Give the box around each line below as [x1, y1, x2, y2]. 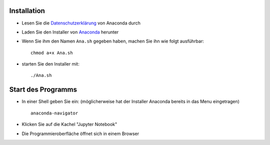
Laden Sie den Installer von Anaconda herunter [21, 29, 119, 35]
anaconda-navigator [30, 110, 78, 116]
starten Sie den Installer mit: [21, 61, 79, 67]
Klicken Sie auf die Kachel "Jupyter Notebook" [21, 121, 117, 127]
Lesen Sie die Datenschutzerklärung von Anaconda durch [21, 20, 141, 26]
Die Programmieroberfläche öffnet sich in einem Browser [21, 130, 139, 136]
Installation [9, 6, 45, 15]
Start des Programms [9, 85, 77, 94]
